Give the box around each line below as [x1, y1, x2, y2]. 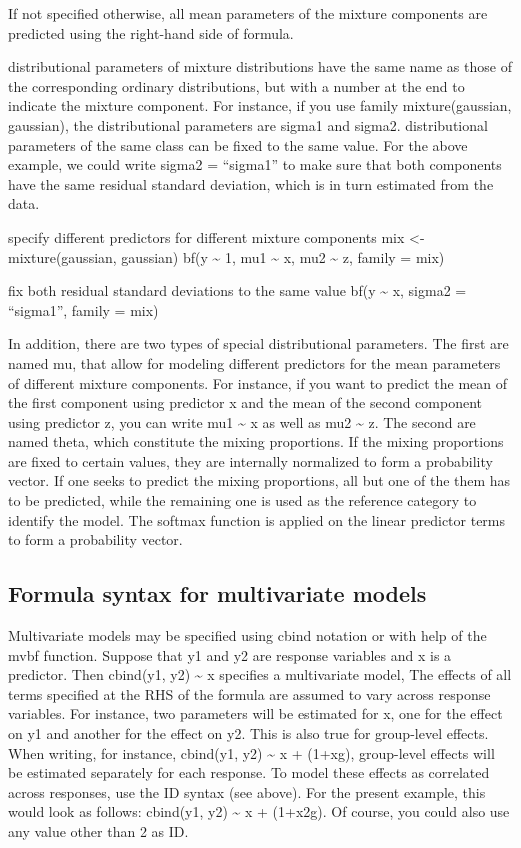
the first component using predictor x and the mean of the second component [8, 392, 483, 413]
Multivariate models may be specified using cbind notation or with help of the [8, 625, 487, 646]
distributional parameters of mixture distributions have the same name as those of [8, 56, 512, 77]
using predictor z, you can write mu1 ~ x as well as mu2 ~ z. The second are [8, 411, 476, 432]
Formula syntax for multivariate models [8, 578, 427, 609]
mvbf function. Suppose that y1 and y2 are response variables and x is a [8, 644, 452, 665]
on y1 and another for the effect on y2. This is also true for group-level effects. [8, 723, 489, 744]
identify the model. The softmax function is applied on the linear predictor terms [8, 509, 506, 530]
